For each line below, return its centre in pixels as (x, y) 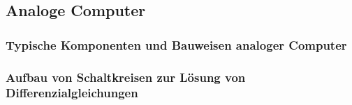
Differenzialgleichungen (72, 93)
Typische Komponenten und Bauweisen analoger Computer (176, 44)
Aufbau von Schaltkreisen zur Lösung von (126, 77)
